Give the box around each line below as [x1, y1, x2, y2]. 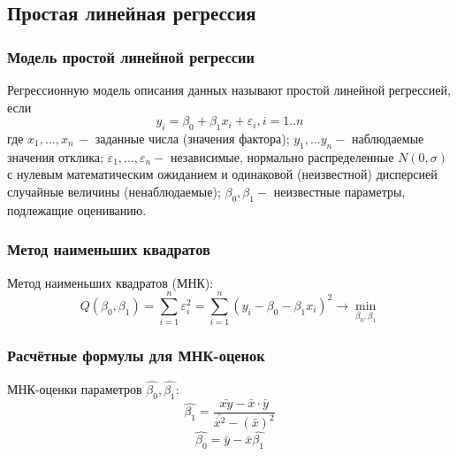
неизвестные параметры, [273, 182, 406, 200]
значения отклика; [7, 147, 103, 166]
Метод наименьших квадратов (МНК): [7, 273, 214, 291]
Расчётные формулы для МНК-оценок [7, 344, 265, 367]
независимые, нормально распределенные [170, 147, 394, 166]
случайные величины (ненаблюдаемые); [7, 182, 221, 200]
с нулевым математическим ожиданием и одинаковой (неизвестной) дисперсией [7, 165, 438, 183]
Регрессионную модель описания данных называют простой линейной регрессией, [7, 81, 451, 98]
